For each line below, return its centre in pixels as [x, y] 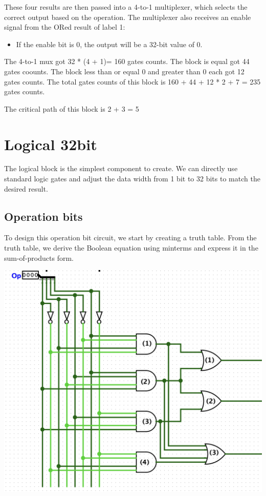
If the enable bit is [45, 44]
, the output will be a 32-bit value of [137, 44]
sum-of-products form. [39, 257]
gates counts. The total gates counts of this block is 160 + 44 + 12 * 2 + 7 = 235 [132, 81]
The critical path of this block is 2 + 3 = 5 [72, 108]
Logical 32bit [51, 144]
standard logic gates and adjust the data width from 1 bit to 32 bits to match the [132, 179]
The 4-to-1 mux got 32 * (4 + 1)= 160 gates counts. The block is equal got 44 [127, 61]
